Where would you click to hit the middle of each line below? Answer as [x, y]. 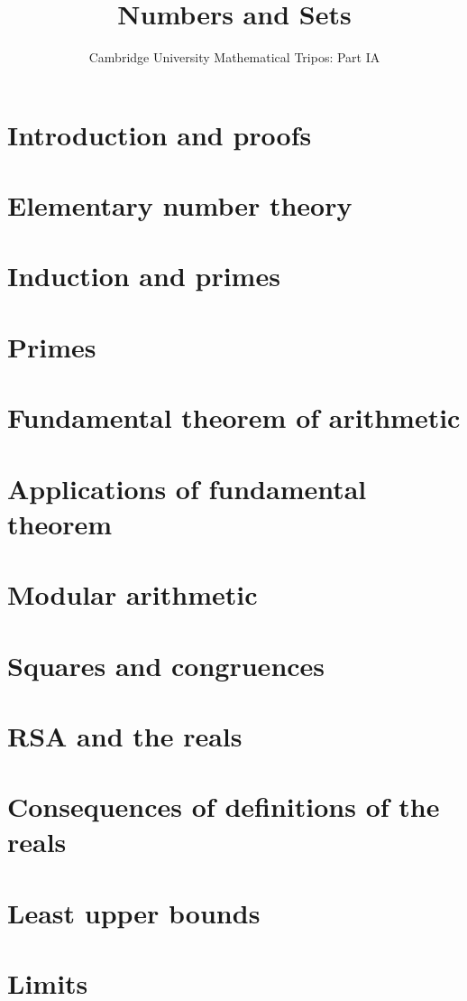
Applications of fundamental [187, 488]
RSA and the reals [125, 735]
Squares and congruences [166, 665]
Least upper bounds [134, 912]
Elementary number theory [180, 205]
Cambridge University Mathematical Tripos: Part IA [234, 57]
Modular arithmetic [133, 594]
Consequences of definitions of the [224, 806]
